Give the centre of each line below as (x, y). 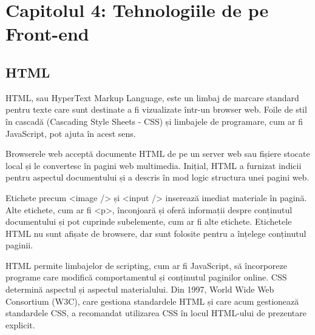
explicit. (20, 324)
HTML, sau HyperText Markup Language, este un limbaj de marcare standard (152, 97)
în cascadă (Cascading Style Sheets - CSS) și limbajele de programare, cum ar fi (154, 121)
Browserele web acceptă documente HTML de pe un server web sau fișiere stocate (158, 154)
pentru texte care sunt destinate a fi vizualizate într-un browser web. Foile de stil (156, 109)
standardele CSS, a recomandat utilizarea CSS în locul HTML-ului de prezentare (156, 313)
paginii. (19, 245)
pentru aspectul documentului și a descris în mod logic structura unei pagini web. (157, 177)
